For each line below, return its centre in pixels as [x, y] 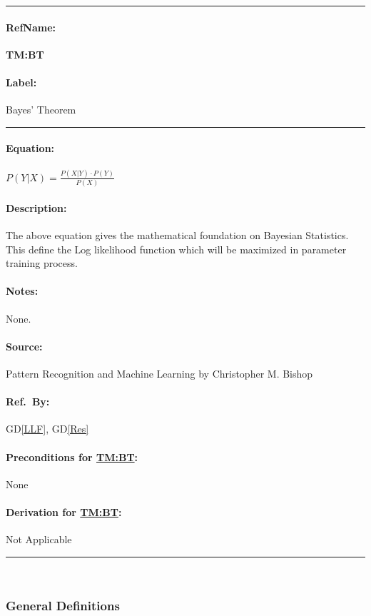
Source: [24, 346]
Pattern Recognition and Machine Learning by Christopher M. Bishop [159, 373]
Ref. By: [28, 402]
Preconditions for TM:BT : [72, 456]
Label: [21, 82]
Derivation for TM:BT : [64, 511]
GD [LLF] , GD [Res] [47, 429]
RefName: [31, 27]
